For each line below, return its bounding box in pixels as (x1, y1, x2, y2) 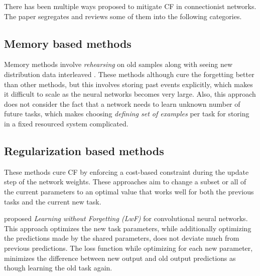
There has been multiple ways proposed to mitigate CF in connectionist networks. (4, 1, 256, 11)
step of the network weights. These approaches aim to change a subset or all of (4, 176, 246, 187)
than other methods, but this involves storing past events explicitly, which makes (4, 79, 253, 89)
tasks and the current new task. (4, 196, 101, 206)
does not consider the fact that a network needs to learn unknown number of (4, 98, 240, 109)
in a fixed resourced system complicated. (4, 118, 128, 128)
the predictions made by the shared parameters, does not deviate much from (4, 233, 239, 243)
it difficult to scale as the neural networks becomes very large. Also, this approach (4, 89, 256, 99)
